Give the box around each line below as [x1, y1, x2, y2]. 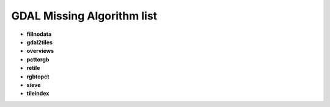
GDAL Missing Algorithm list [11, 9, 158, 22]
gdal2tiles [26, 38, 53, 46]
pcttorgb [26, 55, 50, 63]
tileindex [26, 90, 50, 97]
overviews [26, 47, 54, 55]
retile [26, 64, 40, 72]
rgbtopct [26, 73, 50, 80]
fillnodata [26, 30, 52, 38]
